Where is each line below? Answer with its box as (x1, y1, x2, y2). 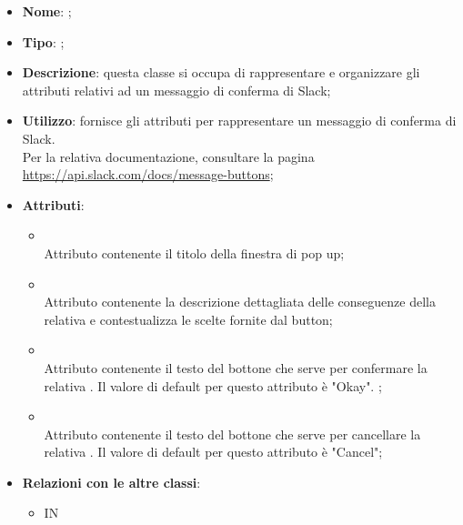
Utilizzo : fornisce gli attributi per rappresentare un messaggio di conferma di (22, 111, 457, 130)
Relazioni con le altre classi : (22, 472, 201, 491)
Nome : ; (22, 2, 72, 20)
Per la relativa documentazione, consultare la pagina (22, 146, 315, 166)
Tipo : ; (22, 32, 65, 51)
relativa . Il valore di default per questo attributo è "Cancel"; (44, 442, 383, 461)
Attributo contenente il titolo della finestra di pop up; (44, 243, 345, 262)
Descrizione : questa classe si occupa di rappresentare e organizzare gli (22, 63, 420, 82)
